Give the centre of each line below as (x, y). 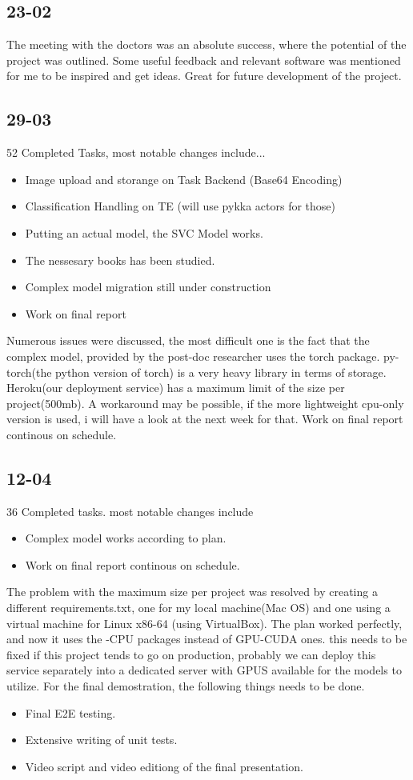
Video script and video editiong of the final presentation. (164, 766)
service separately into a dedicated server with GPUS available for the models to (204, 670)
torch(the (29, 372)
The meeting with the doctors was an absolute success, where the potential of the (206, 44)
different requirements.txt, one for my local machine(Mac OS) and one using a (198, 608)
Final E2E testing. (70, 712)
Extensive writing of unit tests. (101, 740)
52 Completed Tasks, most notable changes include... (136, 152)
